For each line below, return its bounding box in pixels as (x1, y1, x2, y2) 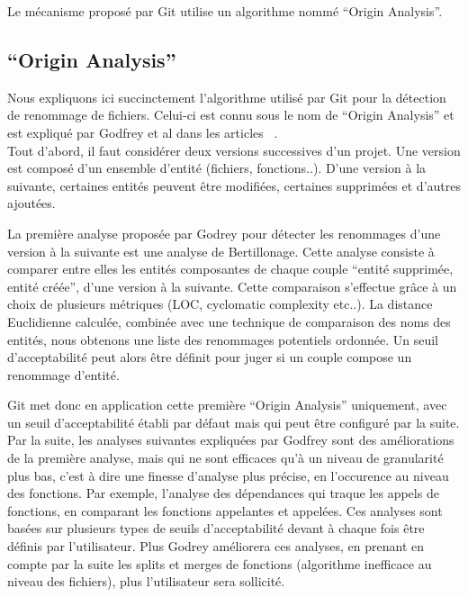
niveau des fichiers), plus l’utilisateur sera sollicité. (7, 572, 285, 591)
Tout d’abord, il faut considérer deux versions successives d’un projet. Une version (7, 140, 461, 159)
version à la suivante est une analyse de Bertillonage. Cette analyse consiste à (7, 241, 435, 260)
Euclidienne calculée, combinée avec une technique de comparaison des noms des (7, 312, 451, 330)
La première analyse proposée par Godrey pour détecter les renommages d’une (7, 223, 441, 242)
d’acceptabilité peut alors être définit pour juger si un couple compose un (7, 348, 412, 366)
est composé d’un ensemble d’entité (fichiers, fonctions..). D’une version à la (7, 158, 427, 177)
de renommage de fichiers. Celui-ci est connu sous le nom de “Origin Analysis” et (7, 105, 454, 124)
